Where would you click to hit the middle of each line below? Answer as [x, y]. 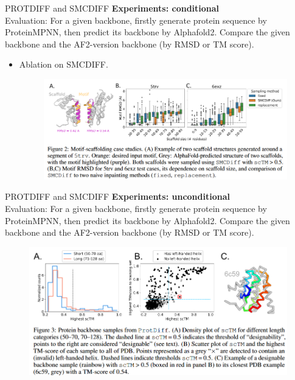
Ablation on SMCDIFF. [64, 64]
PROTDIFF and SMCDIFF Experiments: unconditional [117, 196]
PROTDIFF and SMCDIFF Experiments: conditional [112, 8]
